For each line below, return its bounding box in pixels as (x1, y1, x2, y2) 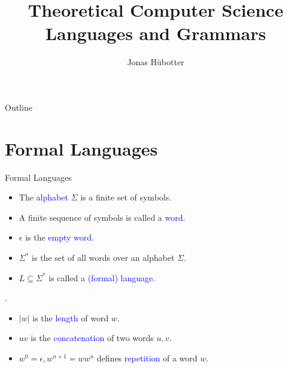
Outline (5, 101, 32, 113)
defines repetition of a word (96, 351, 198, 364)
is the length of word (32, 311, 109, 324)
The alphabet (19, 191, 68, 203)
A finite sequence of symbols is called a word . (19, 211, 186, 223)
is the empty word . (25, 231, 94, 244)
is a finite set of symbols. (80, 191, 172, 203)
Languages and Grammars (45, 21, 266, 45)
